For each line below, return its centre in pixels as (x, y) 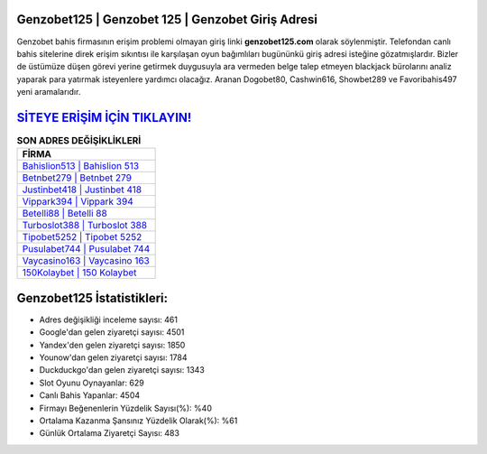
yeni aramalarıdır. (49, 92)
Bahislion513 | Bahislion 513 (81, 166)
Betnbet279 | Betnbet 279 (77, 178)
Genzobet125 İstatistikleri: (92, 298)
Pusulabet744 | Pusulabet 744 (86, 249)
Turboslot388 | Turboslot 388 (85, 226)
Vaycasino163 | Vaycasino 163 (86, 261)
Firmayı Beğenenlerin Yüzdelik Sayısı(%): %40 (125, 408)
